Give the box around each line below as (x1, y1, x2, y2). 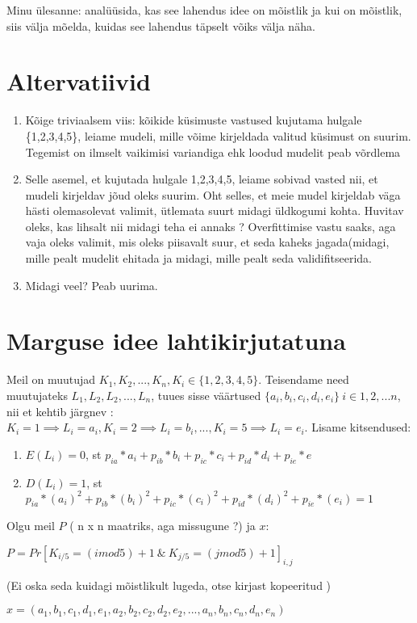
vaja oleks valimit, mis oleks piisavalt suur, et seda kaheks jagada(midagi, (25, 234, 390, 250)
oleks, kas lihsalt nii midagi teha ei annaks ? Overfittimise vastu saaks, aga (25, 217, 396, 234)
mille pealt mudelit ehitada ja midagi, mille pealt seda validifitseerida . (25, 250, 372, 267)
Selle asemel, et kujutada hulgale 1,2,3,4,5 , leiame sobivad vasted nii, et (25, 170, 378, 187)
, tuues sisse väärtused (151, 386, 261, 403)
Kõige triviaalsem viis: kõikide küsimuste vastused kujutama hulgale (25, 112, 362, 128)
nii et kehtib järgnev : (6, 402, 114, 419)
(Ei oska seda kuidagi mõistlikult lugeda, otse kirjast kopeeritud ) (6, 576, 332, 593)
